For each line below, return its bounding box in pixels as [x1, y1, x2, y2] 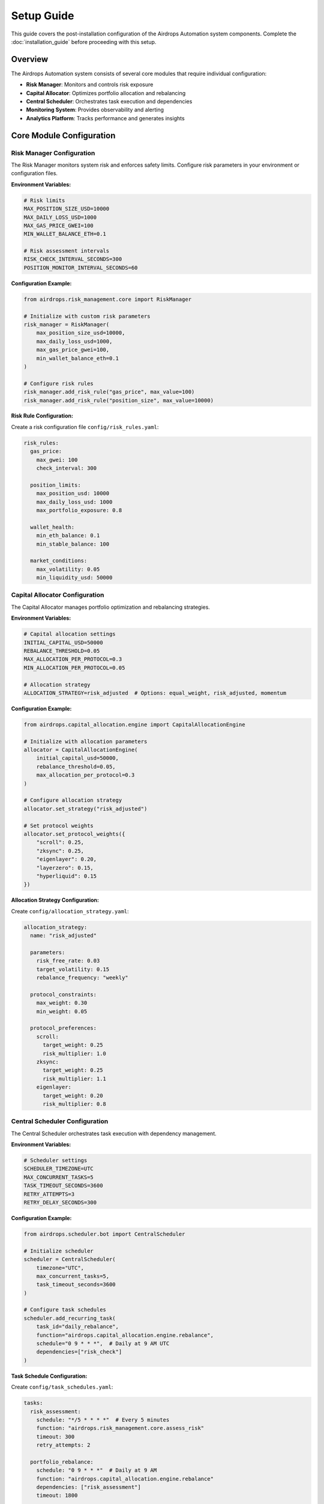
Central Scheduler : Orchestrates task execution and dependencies [26, 98, 193, 105]
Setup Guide [11, 9, 74, 22]
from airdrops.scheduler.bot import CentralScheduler [23, 1230, 185, 1237]
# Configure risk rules [23, 380, 94, 387]
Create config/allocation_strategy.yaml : [11, 907, 129, 914]
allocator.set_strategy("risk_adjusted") [23, 805, 148, 812]
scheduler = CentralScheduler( [23, 1256, 116, 1263]
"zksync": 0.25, [36, 847, 84, 854]
